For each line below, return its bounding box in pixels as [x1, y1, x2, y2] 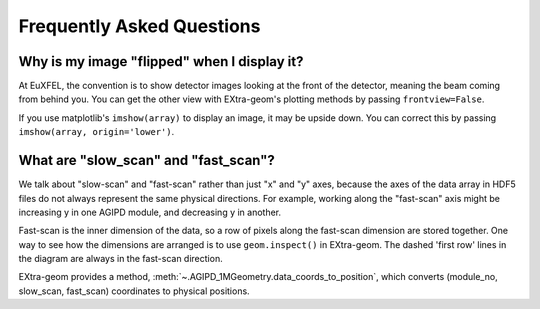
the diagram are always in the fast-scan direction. [18, 253, 224, 265]
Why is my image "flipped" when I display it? [18, 53, 304, 70]
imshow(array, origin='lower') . [18, 126, 175, 138]
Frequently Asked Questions [18, 15, 261, 37]
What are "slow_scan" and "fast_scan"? [18, 152, 275, 169]
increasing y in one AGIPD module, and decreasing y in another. [18, 206, 282, 218]
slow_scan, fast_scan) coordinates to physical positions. [18, 285, 250, 297]
